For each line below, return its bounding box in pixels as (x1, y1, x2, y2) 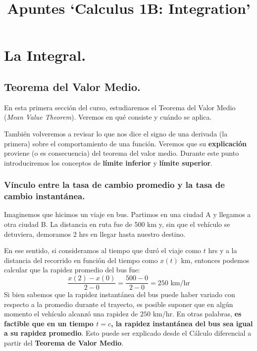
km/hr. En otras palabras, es (153, 308, 242, 319)
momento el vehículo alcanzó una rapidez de (4, 308, 138, 319)
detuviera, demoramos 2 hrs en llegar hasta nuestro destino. (4, 228, 186, 239)
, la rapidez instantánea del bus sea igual (111, 318, 253, 328)
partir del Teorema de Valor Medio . (4, 338, 124, 348)
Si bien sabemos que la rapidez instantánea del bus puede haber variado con (4, 289, 235, 300)
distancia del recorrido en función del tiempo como (4, 255, 158, 265)
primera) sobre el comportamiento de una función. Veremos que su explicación (4, 138, 247, 148)
